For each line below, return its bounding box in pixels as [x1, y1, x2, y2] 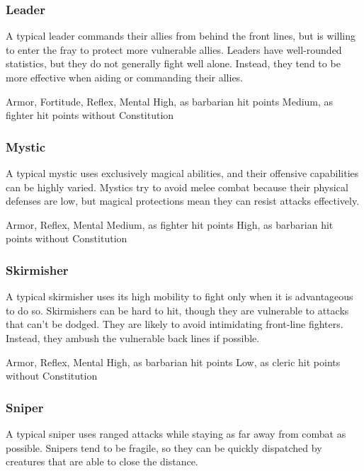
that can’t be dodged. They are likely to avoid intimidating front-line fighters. [6, 317, 343, 331]
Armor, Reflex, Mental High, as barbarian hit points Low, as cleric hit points [6, 354, 341, 369]
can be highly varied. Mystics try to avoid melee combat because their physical [6, 179, 348, 194]
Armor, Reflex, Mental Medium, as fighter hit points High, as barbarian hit [6, 217, 334, 232]
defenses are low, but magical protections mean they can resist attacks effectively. [6, 193, 360, 208]
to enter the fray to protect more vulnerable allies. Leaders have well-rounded [6, 42, 342, 57]
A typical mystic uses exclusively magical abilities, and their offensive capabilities [6, 166, 359, 180]
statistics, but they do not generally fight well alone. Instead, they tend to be [6, 56, 341, 71]
